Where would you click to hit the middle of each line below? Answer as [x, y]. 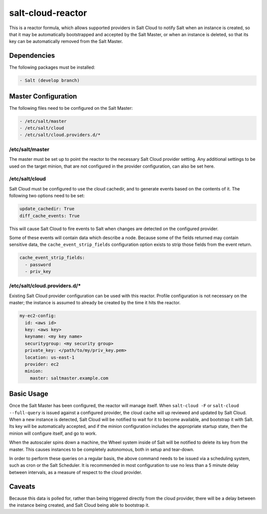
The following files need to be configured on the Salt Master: [71, 108]
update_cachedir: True [47, 209]
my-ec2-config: [38, 316]
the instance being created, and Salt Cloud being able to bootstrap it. [79, 505]
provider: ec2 [42, 364]
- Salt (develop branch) [50, 81]
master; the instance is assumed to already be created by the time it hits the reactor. [95, 303]
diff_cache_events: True [50, 216]
